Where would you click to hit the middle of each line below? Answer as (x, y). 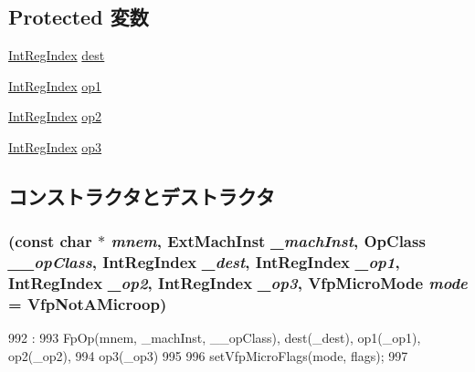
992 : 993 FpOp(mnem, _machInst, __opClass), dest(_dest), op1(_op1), (215, 338)
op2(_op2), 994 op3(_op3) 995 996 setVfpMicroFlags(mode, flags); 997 (208, 355)
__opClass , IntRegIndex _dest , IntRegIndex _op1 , (204, 262)
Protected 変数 (79, 17)
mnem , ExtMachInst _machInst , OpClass (268, 241)
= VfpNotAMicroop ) (88, 304)
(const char (50, 241)
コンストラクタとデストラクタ (142, 196)
